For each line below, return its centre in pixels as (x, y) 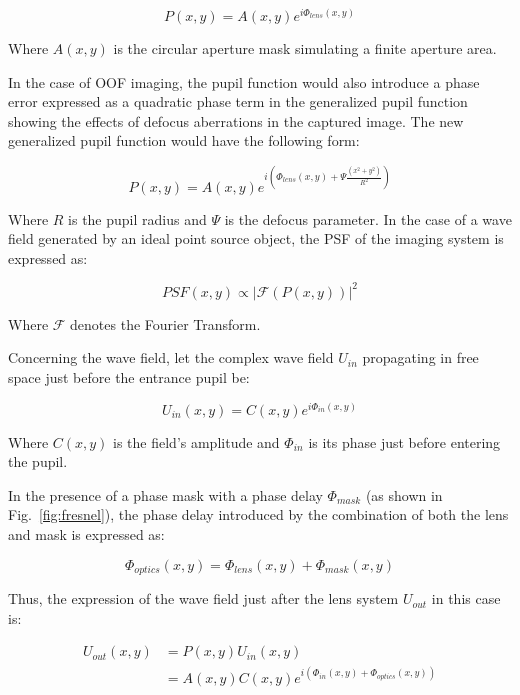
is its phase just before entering (404, 441)
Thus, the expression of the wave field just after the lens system (203, 598)
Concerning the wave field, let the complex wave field (171, 357)
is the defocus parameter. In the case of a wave (368, 218)
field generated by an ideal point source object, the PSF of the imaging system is (256, 238)
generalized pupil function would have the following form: (184, 140)
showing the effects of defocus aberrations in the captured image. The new (236, 120)
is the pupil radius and (137, 218)
